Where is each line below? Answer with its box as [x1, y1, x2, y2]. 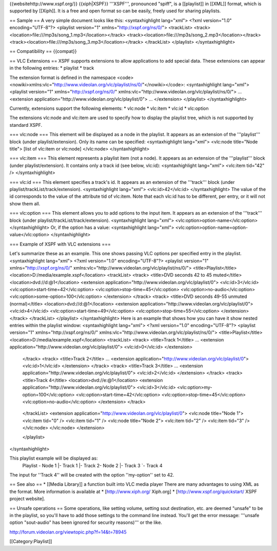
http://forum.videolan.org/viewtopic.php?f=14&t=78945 [9, 529, 127, 535]
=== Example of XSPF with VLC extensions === [9, 241, 111, 247]
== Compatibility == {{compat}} [9, 48, 77, 54]
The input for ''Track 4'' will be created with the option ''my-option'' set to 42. [9, 472, 174, 478]
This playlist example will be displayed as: [9, 455, 98, 462]
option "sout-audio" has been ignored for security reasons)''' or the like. [9, 519, 163, 526]
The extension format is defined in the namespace [9, 74, 116, 81]
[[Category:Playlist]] [9, 538, 52, 544]
